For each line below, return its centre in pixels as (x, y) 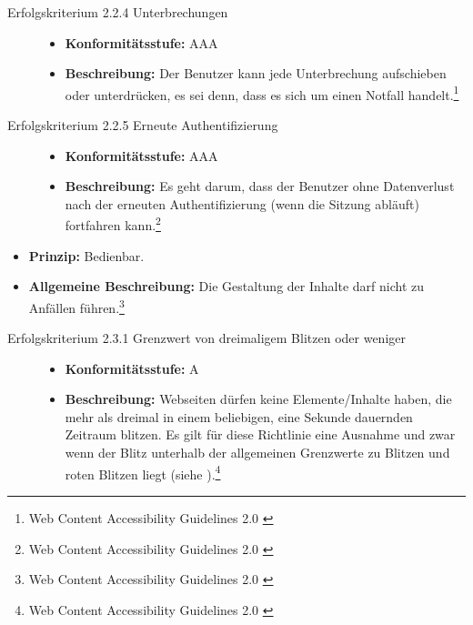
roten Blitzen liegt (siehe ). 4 (143, 472)
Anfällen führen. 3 (76, 306)
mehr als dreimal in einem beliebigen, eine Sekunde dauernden (239, 416)
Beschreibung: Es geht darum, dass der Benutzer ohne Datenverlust (260, 186)
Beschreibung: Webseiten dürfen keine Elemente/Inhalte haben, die (258, 399)
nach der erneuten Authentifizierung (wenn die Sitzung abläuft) (242, 203)
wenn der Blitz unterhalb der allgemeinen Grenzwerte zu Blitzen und (257, 453)
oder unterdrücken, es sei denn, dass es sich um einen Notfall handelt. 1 (262, 93)
